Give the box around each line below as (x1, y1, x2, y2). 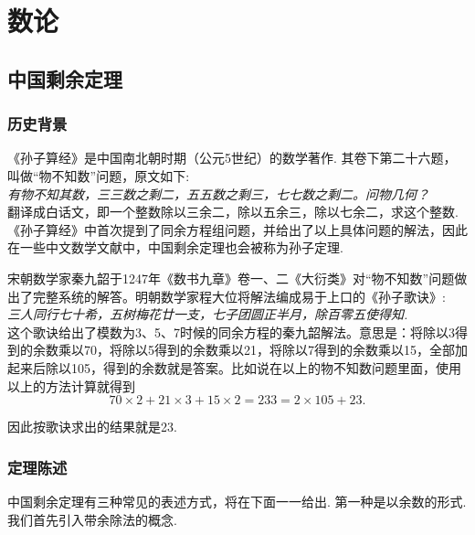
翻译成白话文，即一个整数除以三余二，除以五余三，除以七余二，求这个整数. (7, 202, 459, 221)
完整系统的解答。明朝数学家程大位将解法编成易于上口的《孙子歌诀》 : (32, 286, 446, 305)
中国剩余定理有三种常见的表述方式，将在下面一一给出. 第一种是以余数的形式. (7, 491, 467, 510)
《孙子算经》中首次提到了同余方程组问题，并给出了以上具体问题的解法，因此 (7, 219, 468, 239)
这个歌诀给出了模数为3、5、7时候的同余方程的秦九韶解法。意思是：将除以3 (7, 322, 455, 341)
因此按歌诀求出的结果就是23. (7, 417, 177, 436)
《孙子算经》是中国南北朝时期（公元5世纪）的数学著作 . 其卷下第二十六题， (7, 148, 457, 167)
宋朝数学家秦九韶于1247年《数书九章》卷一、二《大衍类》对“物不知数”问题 (7, 268, 455, 287)
